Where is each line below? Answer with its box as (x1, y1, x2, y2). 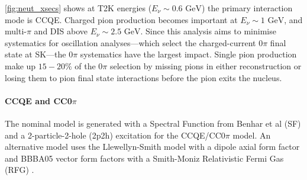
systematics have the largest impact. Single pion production (80, 48, 297, 60)
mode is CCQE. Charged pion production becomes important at (5, 13, 238, 25)
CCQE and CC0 (5, 94, 72, 107)
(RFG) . (5, 163, 34, 176)
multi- (5, 25, 27, 37)
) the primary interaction (201, 2, 293, 14)
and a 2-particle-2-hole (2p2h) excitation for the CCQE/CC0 (5, 128, 225, 141)
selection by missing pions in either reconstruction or (109, 59, 302, 72)
